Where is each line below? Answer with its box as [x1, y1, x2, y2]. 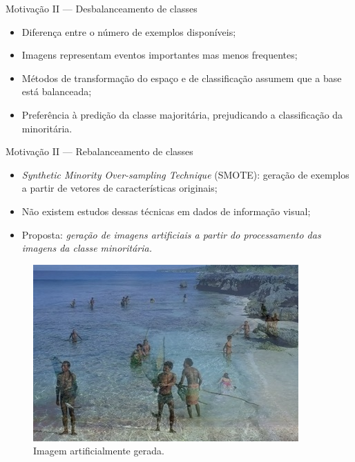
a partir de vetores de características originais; [21, 181, 218, 195]
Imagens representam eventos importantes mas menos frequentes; [21, 48, 298, 62]
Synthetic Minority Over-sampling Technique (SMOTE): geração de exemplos [21, 167, 349, 181]
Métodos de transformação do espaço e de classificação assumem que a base [21, 70, 342, 85]
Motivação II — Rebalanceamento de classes [6, 144, 193, 159]
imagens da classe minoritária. [21, 241, 153, 255]
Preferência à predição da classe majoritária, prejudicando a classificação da [21, 107, 343, 121]
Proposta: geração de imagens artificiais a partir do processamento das [21, 227, 321, 241]
